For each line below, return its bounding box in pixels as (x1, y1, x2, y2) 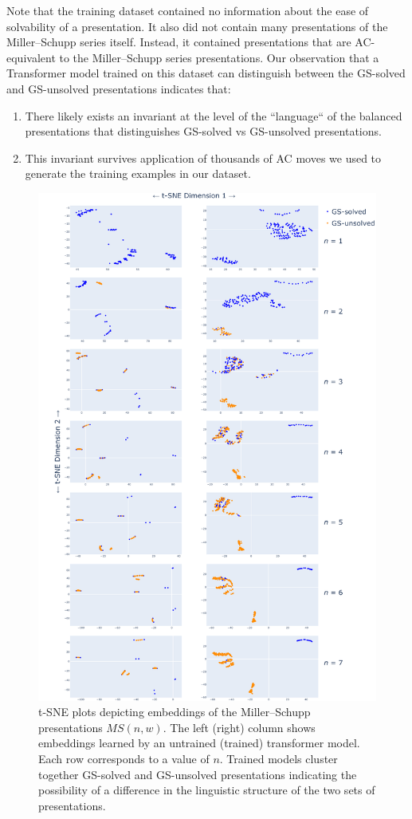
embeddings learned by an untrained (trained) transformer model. (38, 734, 360, 751)
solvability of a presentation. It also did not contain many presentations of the (6, 18, 388, 34)
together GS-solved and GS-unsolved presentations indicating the (38, 766, 357, 782)
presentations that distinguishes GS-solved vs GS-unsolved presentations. (25, 123, 382, 140)
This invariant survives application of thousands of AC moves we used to (25, 149, 382, 166)
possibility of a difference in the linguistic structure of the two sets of (38, 782, 375, 798)
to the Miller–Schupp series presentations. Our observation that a (59, 49, 379, 65)
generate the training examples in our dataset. (25, 165, 251, 182)
